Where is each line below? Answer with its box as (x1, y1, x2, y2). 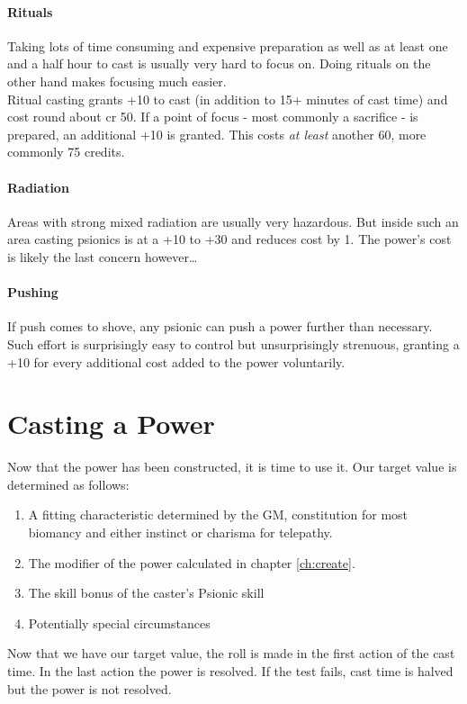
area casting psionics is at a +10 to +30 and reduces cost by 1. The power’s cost (7, 230, 452, 248)
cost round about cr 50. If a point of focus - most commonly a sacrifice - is (7, 107, 418, 126)
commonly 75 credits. (7, 142, 125, 161)
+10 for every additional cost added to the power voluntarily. (7, 352, 346, 371)
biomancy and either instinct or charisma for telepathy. (28, 523, 333, 542)
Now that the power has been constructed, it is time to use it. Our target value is (7, 457, 457, 476)
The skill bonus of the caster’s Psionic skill (28, 583, 265, 602)
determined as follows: (7, 474, 130, 493)
